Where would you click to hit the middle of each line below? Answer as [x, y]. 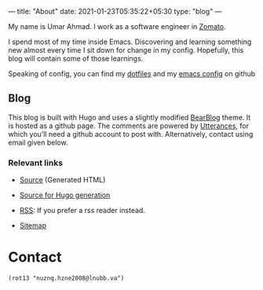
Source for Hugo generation [65, 195]
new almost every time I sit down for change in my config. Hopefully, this [126, 50]
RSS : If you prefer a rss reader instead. [82, 211]
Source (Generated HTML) [62, 180]
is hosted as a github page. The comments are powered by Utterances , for [129, 126]
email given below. [38, 142]
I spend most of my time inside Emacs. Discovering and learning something [130, 42]
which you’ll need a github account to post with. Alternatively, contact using [131, 134]
